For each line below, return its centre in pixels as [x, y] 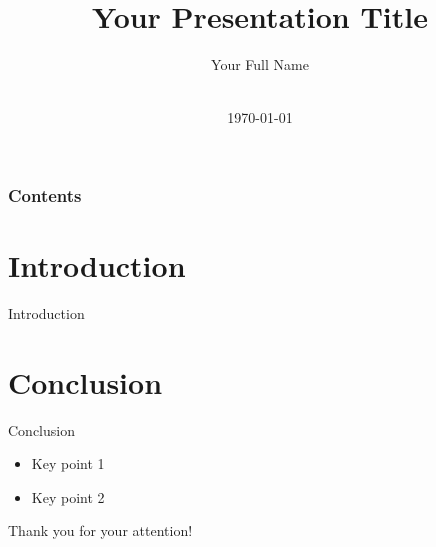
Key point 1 [68, 463]
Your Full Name [260, 64]
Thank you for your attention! [100, 530]
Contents [45, 194]
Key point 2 [68, 496]
